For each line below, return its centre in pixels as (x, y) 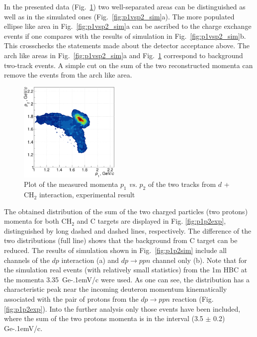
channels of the (27, 260)
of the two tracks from (182, 184)
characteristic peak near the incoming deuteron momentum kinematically (116, 289)
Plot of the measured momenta (71, 184)
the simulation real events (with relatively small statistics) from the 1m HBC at (126, 270)
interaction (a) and (90, 260)
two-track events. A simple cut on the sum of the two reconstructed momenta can (128, 65)
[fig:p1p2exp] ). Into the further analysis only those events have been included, (122, 308)
